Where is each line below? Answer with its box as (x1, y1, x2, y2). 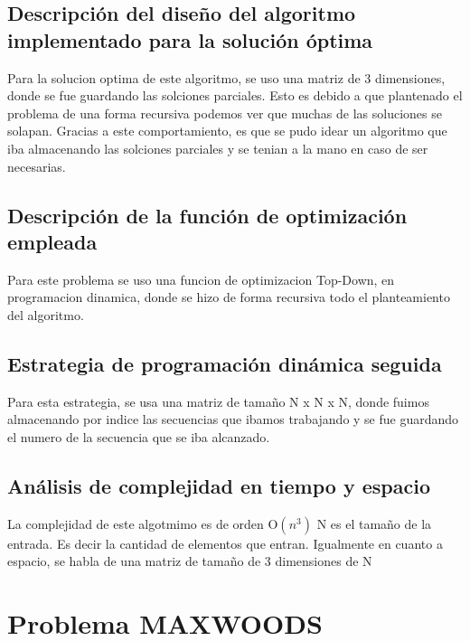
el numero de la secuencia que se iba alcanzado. (7, 427, 270, 446)
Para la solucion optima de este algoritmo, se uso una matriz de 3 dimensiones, (7, 68, 446, 87)
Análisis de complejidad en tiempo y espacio (7, 471, 431, 499)
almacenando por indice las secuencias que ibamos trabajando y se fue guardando (7, 410, 459, 429)
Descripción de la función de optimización (7, 201, 408, 229)
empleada (7, 227, 98, 255)
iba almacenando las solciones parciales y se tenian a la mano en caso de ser (7, 138, 428, 157)
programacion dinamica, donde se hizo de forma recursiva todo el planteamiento (7, 288, 450, 306)
